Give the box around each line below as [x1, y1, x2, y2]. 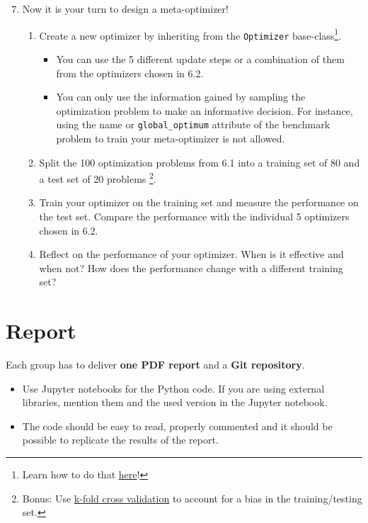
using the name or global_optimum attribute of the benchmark [56, 117, 330, 132]
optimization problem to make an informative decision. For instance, [56, 103, 353, 118]
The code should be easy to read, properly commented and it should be [22, 418, 333, 433]
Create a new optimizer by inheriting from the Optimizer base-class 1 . [39, 26, 342, 43]
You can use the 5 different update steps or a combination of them [56, 51, 345, 66]
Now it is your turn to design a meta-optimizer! [22, 1, 229, 16]
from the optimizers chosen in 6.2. [56, 65, 204, 80]
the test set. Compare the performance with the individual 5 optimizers [39, 208, 350, 223]
